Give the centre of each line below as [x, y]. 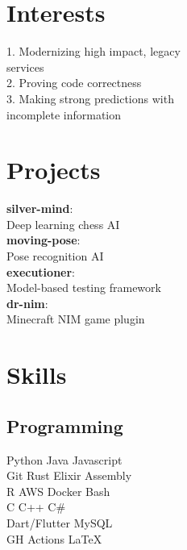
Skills [37, 375]
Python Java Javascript [64, 459]
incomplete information [64, 114]
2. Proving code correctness [74, 83]
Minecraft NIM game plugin [76, 319]
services [25, 67]
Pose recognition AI [55, 256]
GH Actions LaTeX [54, 538]
